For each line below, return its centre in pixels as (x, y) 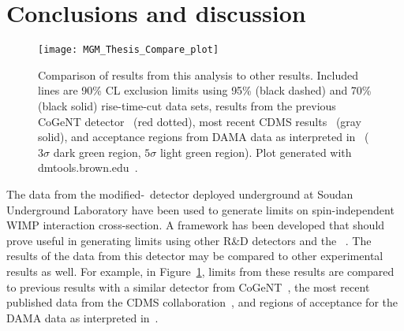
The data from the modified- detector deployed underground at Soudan (180, 193)
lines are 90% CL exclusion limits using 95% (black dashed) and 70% (205, 90)
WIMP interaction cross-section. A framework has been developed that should (196, 225)
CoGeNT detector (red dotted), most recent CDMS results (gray (200, 121)
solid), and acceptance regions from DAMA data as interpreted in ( (204, 137)
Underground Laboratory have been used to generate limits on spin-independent (200, 209)
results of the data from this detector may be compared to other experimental (195, 256)
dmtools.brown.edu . (88, 167)
